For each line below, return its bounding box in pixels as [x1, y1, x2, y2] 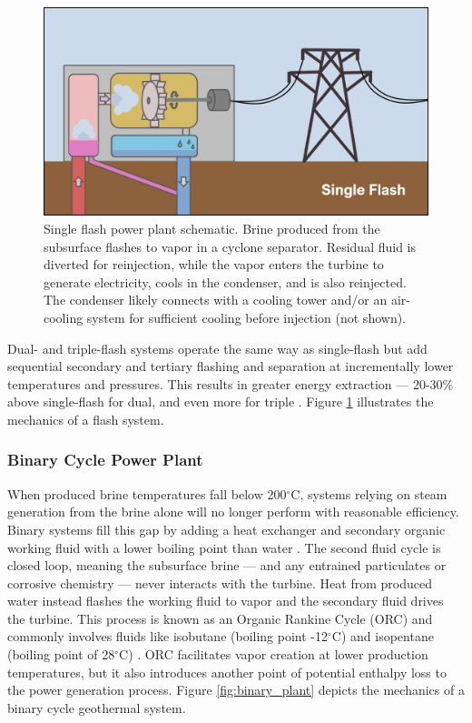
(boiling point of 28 [7, 645, 115, 664]
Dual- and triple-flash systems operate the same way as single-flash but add [7, 338, 428, 357]
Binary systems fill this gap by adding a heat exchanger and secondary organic [7, 519, 446, 538]
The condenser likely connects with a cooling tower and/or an [44, 290, 388, 309]
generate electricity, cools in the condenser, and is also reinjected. [44, 272, 407, 291]
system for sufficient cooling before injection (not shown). [86, 307, 406, 326]
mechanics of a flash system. [7, 409, 164, 428]
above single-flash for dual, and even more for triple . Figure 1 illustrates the [7, 392, 434, 411]
